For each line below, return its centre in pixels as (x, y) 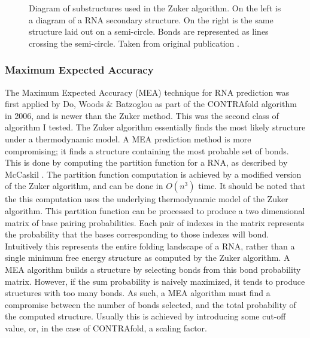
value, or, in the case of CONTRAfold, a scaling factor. (106, 328)
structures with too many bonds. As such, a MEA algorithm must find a (138, 293)
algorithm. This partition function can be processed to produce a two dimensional (155, 210)
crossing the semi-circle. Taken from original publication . (134, 43)
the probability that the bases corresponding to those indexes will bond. (137, 234)
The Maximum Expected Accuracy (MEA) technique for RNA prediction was (147, 92)
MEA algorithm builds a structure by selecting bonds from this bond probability (153, 269)
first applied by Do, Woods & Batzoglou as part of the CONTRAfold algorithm (151, 104)
